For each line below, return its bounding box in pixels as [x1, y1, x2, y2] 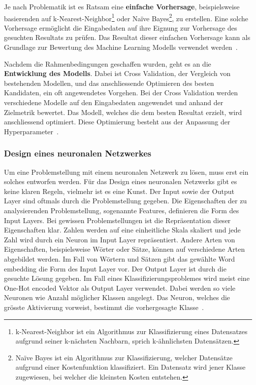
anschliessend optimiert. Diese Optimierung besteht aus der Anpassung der [4, 116, 230, 127]
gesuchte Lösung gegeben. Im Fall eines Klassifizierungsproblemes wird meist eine [4, 273, 250, 283]
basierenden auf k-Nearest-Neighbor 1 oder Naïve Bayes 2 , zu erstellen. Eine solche [4, 11, 249, 23]
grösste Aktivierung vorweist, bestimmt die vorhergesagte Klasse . [4, 302, 204, 312]
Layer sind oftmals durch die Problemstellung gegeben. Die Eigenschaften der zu [4, 195, 247, 206]
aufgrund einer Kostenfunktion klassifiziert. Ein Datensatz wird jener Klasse [15, 362, 246, 372]
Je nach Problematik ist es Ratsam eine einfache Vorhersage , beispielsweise [4, 1, 240, 11]
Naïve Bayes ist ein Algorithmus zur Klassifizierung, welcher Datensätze [15, 352, 233, 362]
